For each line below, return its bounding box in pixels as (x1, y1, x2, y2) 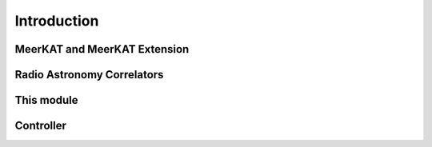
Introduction (14, 12, 99, 30)
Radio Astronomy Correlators (14, 68, 164, 81)
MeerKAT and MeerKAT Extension (14, 42, 190, 56)
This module (14, 93, 79, 107)
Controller (14, 119, 67, 133)
